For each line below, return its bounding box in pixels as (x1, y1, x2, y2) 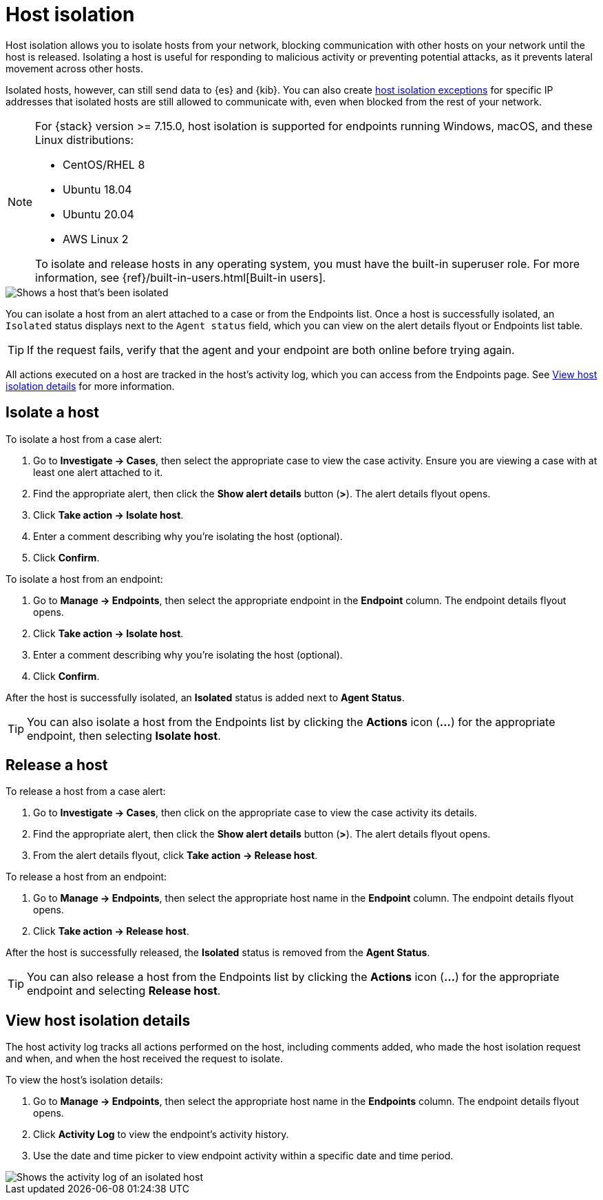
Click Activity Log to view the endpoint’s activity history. (33, 1128, 289, 1141)
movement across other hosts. (6, 62, 143, 74)
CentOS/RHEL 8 (63, 157, 145, 172)
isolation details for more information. (6, 380, 175, 392)
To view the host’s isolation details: (6, 1074, 163, 1086)
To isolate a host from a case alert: (6, 433, 162, 445)
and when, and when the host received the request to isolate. (6, 1053, 284, 1065)
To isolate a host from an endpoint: (6, 572, 163, 585)
